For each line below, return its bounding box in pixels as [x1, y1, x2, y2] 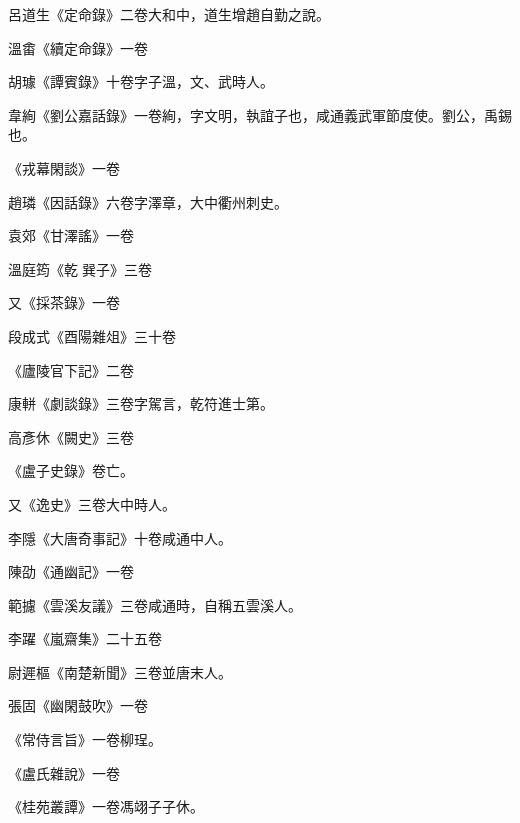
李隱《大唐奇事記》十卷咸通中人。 [8, 527, 232, 548]
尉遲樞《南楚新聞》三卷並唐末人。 [8, 661, 232, 682]
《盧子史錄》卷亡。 [8, 460, 134, 481]
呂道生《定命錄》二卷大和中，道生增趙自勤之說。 [8, 4, 330, 24]
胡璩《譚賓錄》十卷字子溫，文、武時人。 [8, 71, 274, 92]
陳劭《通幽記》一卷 [8, 561, 134, 582]
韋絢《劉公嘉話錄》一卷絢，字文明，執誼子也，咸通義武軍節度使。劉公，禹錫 [8, 104, 512, 125]
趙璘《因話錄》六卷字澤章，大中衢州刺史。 [8, 191, 288, 212]
